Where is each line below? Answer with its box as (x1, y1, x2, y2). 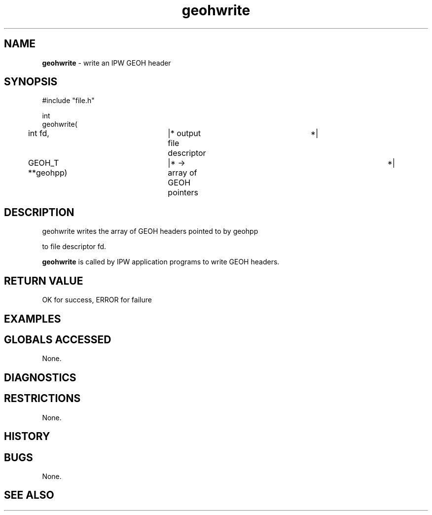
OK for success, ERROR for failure (42, 295, 152, 304)
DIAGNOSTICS (4, 371, 76, 384)
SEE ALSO (4, 489, 54, 502)
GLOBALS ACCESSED (4, 333, 111, 346)
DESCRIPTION (4, 206, 74, 219)
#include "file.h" (42, 96, 95, 105)
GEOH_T (28, 158, 59, 168)
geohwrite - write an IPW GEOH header (42, 58, 171, 67)
